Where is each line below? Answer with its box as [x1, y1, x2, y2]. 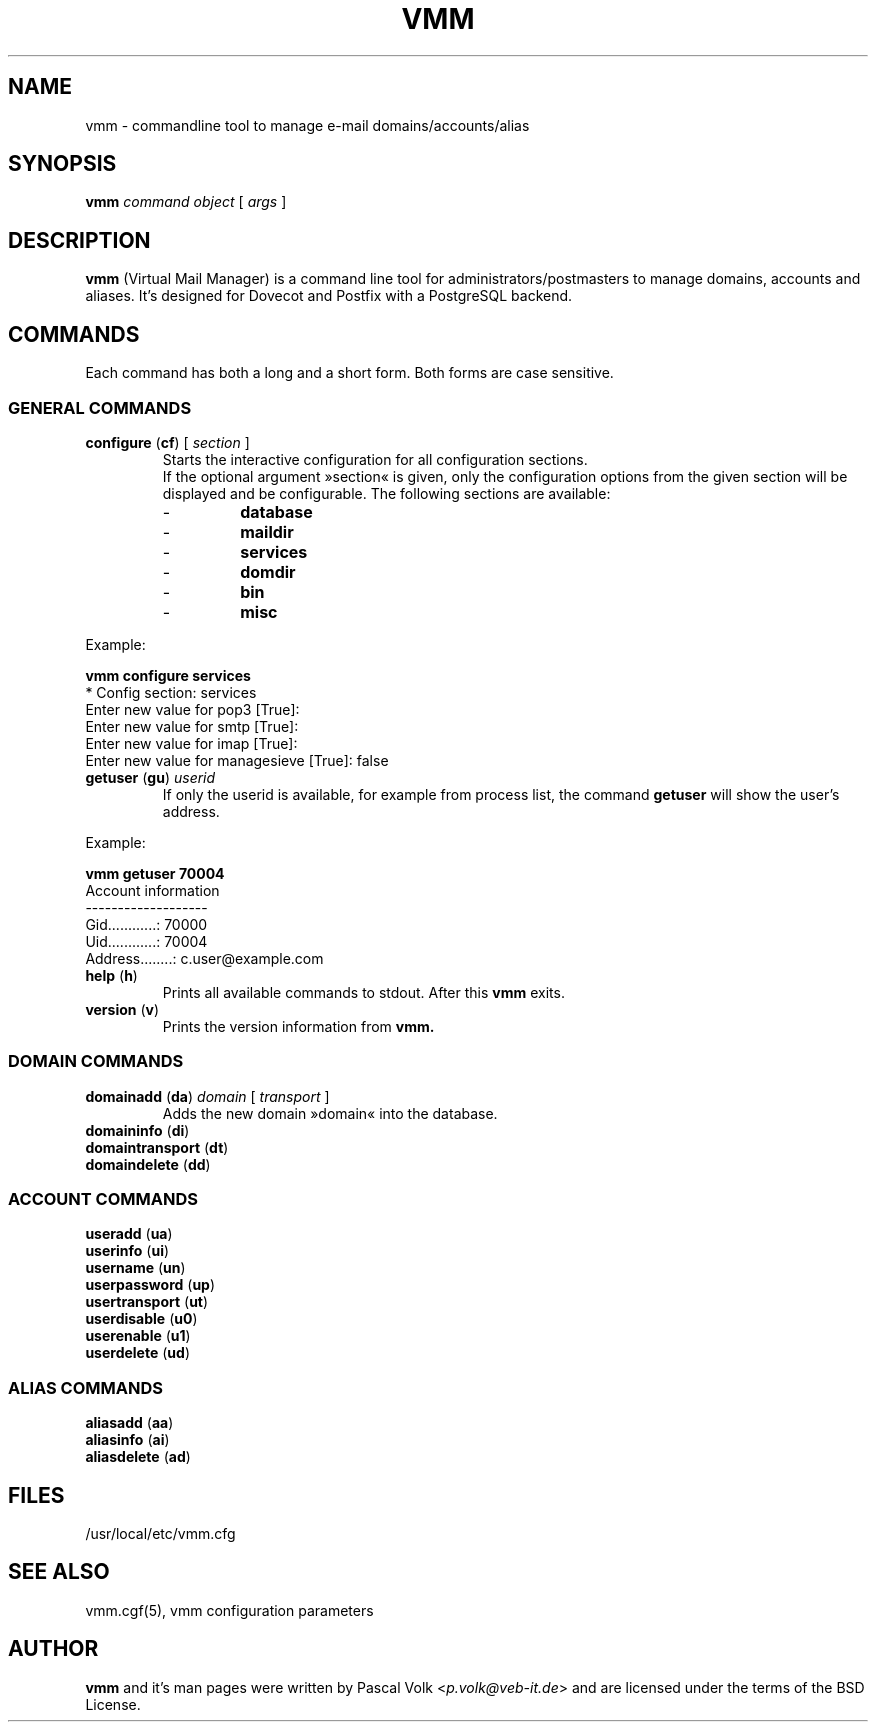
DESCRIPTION [8, 227, 151, 253]
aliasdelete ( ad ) [85, 1448, 191, 1466]
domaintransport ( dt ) [85, 1138, 229, 1156]
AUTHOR [8, 1636, 99, 1662]
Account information [85, 881, 220, 899]
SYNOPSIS [8, 151, 117, 177]
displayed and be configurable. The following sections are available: [162, 484, 611, 502]
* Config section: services [85, 683, 257, 701]
